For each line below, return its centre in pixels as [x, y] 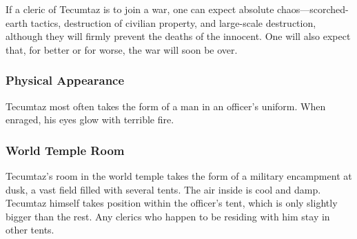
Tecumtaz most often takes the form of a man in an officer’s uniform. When [166, 106]
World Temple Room [65, 150]
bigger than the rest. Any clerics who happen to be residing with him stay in [168, 216]
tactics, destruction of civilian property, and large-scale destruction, [173, 22]
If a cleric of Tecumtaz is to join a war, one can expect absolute [140, 9]
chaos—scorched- [313, 9]
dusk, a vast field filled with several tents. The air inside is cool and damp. [163, 189]
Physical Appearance [65, 80]
